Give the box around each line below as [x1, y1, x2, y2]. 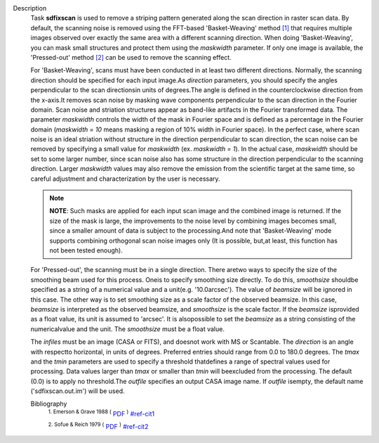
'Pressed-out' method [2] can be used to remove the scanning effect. [30, 53, 232, 61]
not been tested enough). [49, 246, 123, 255]
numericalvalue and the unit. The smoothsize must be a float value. [30, 324, 225, 333]
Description [13, 4, 47, 12]
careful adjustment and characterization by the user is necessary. [30, 174, 220, 183]
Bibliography [30, 399, 67, 408]
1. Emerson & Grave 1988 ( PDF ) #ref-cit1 [48, 409, 155, 418]
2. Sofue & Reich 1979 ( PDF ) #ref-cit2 [48, 421, 149, 431]
